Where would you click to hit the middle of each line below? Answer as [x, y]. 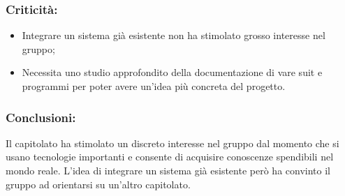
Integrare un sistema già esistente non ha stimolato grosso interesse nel [174, 35]
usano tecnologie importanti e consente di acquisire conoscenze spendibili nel [170, 157]
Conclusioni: [41, 117]
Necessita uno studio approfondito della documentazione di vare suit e [172, 72]
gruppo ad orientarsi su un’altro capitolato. [98, 184]
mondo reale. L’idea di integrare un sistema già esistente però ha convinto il [168, 170]
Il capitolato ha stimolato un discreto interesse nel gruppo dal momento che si [172, 143]
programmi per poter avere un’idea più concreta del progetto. [154, 86]
